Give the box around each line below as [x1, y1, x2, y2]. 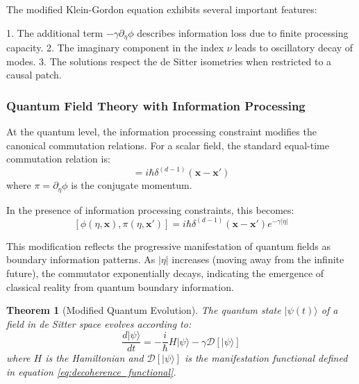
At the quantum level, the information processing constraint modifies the [6, 124, 317, 139]
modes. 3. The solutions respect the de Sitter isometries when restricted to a [6, 53, 332, 68]
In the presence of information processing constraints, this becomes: [6, 202, 294, 217]
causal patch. [6, 67, 62, 82]
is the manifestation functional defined [184, 351, 348, 365]
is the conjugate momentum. [71, 178, 192, 192]
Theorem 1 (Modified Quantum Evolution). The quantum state [6, 303, 281, 317]
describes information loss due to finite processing [137, 25, 349, 40]
